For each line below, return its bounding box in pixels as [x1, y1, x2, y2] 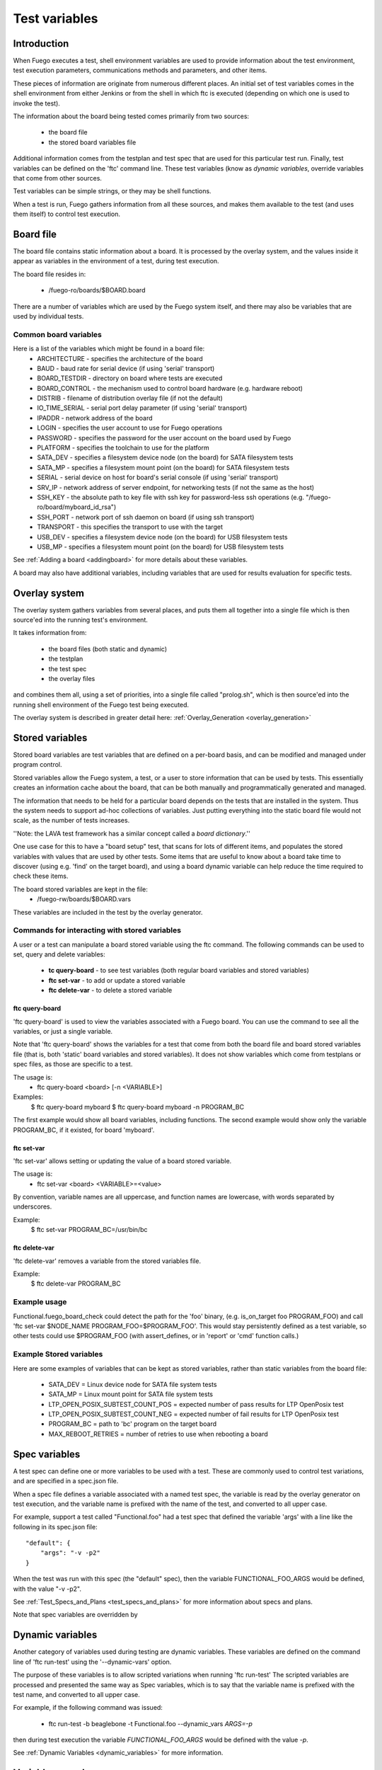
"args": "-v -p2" [40, 1549, 100, 1557]
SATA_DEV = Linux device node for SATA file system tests [48, 1380, 217, 1388]
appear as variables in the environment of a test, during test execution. [13, 257, 219, 265]
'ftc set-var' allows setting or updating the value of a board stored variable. [13, 1156, 232, 1165]
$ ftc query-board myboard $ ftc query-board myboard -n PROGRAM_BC [30, 1102, 244, 1111]
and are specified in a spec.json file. [13, 1477, 119, 1485]
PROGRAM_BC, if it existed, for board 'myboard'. [13, 1126, 155, 1134]
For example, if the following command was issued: [13, 1703, 163, 1712]
